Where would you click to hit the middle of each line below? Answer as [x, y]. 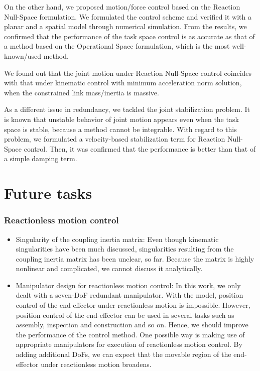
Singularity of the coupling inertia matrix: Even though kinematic [117, 239]
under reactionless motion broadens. [96, 364]
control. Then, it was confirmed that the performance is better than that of [140, 148]
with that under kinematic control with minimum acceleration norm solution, [123, 83]
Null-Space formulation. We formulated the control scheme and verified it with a [128, 16]
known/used [23, 55]
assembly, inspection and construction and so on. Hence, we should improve [132, 325]
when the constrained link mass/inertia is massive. [82, 92]
